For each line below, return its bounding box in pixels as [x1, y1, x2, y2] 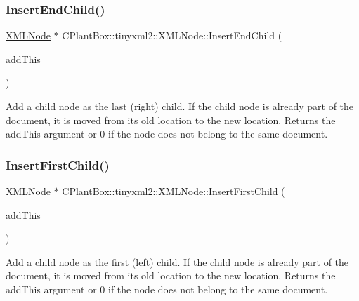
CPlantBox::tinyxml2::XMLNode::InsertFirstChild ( [62, 184, 285, 198]
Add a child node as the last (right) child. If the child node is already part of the [6, 99, 354, 113]
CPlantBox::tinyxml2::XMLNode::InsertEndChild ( [62, 28, 282, 43]
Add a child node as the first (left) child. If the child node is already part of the [6, 254, 349, 269]
